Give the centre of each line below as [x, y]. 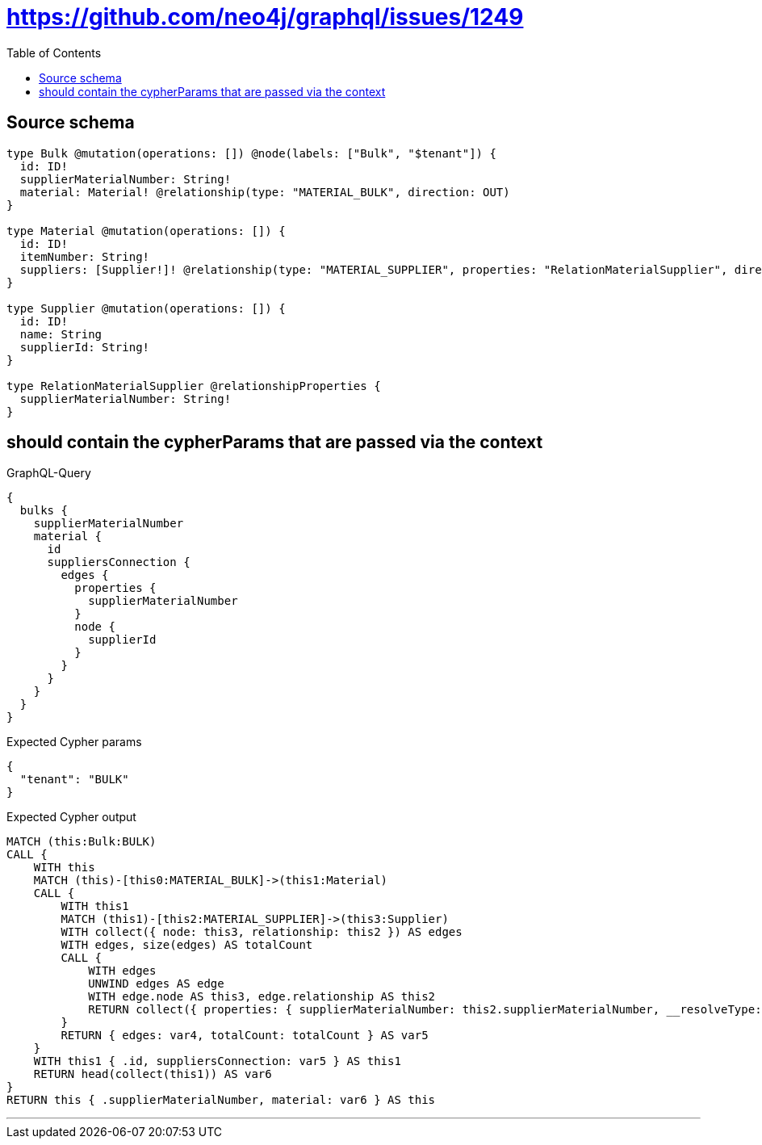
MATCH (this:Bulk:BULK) [82, 842]
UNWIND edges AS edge [156, 984]
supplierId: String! [85, 347]
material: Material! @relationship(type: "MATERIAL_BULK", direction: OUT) [265, 192]
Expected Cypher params [74, 742]
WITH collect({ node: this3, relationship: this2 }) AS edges [262, 932]
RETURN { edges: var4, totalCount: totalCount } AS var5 [245, 1036]
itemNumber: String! [85, 256]
